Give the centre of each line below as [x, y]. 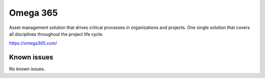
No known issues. [27, 69]
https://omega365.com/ [33, 43]
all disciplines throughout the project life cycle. [56, 34]
